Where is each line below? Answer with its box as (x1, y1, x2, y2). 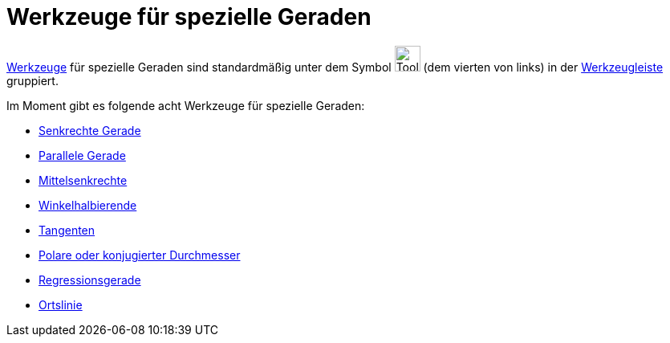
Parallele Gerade (39, 148, 126, 162)
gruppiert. (6, 73, 59, 88)
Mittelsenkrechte (39, 173, 128, 187)
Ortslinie (39, 297, 83, 312)
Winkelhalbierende (39, 198, 137, 212)
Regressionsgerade (39, 272, 141, 287)
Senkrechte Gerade (39, 123, 141, 137)
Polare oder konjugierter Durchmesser (39, 247, 241, 262)
